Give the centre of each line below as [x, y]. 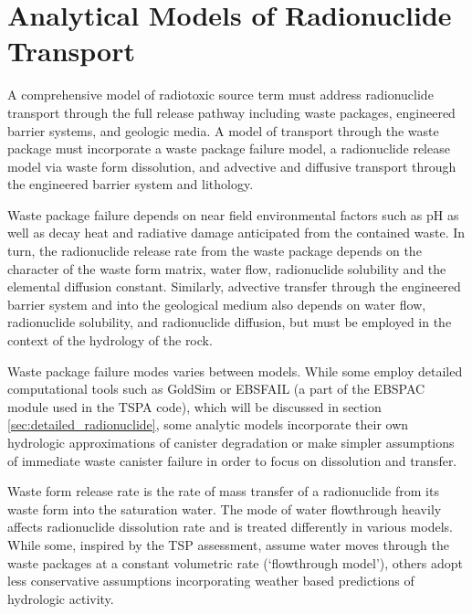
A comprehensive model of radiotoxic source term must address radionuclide [220, 95]
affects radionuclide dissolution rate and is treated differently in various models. [230, 527]
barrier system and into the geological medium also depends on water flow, [217, 304]
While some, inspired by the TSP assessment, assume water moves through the [228, 544]
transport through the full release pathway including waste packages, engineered [231, 112]
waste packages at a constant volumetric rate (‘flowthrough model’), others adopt [235, 562]
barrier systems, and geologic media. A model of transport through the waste [223, 130]
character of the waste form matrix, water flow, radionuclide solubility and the [227, 268]
